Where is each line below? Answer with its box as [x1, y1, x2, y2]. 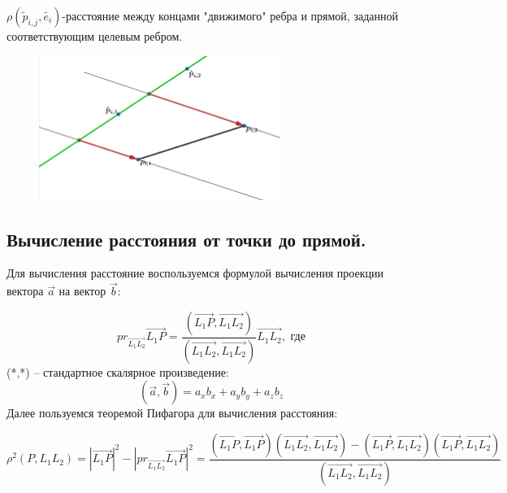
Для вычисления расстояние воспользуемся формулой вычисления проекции [6, 264, 383, 281]
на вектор [58, 282, 106, 299]
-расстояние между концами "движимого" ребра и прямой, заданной [62, 7, 398, 24]
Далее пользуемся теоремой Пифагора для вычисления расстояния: [6, 404, 338, 421]
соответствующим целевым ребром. [6, 28, 183, 44]
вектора [6, 282, 44, 299]
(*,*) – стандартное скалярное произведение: [6, 363, 229, 380]
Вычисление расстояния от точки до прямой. [6, 226, 366, 251]
